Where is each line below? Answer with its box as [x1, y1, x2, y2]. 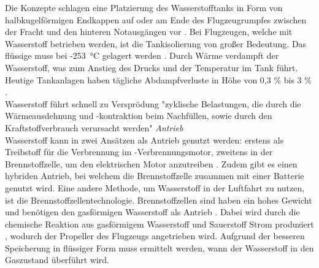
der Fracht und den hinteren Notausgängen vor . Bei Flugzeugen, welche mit [5, 25, 293, 38]
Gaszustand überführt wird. [5, 253, 109, 266]
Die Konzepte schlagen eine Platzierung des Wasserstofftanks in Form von [5, 1, 283, 13]
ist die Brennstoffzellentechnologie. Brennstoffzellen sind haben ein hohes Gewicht [5, 193, 312, 206]
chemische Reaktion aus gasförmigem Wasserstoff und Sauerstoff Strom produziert [5, 217, 314, 230]
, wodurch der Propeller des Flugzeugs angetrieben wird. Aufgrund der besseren [5, 229, 305, 242]
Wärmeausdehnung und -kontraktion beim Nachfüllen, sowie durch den [5, 109, 272, 122]
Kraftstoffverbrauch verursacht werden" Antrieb [5, 121, 183, 134]
